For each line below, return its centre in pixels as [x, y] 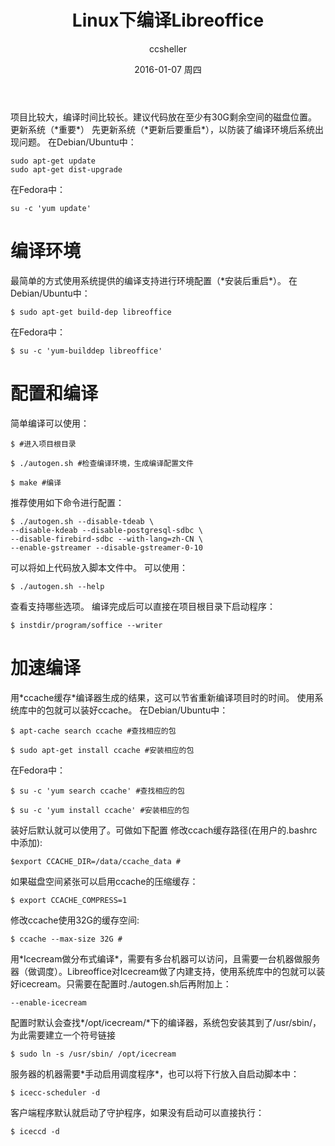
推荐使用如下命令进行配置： [67, 502]
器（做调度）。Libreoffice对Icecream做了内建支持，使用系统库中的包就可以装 [168, 971]
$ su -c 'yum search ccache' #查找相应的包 [97, 791]
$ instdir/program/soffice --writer [86, 625]
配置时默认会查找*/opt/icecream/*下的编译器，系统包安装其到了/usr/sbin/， [166, 1022]
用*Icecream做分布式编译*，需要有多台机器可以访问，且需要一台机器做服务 [165, 958]
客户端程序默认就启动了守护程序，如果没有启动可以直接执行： [137, 1112]
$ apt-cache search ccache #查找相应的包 [93, 731]
